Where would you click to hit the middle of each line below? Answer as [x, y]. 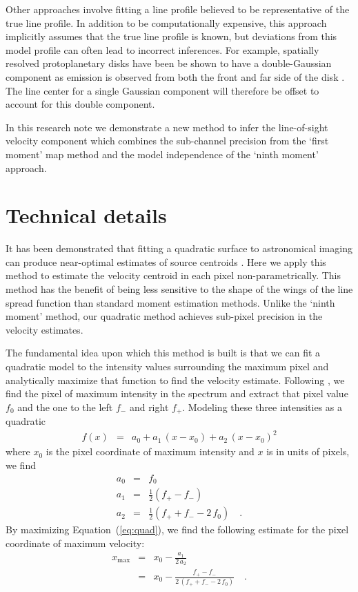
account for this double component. [80, 104]
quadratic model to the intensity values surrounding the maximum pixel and [167, 366]
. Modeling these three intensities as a [262, 407]
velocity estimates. [44, 329]
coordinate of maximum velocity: [75, 543]
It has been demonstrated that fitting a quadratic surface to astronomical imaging [179, 248]
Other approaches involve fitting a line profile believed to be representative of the [178, 9]
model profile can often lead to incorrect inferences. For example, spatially [162, 49]
